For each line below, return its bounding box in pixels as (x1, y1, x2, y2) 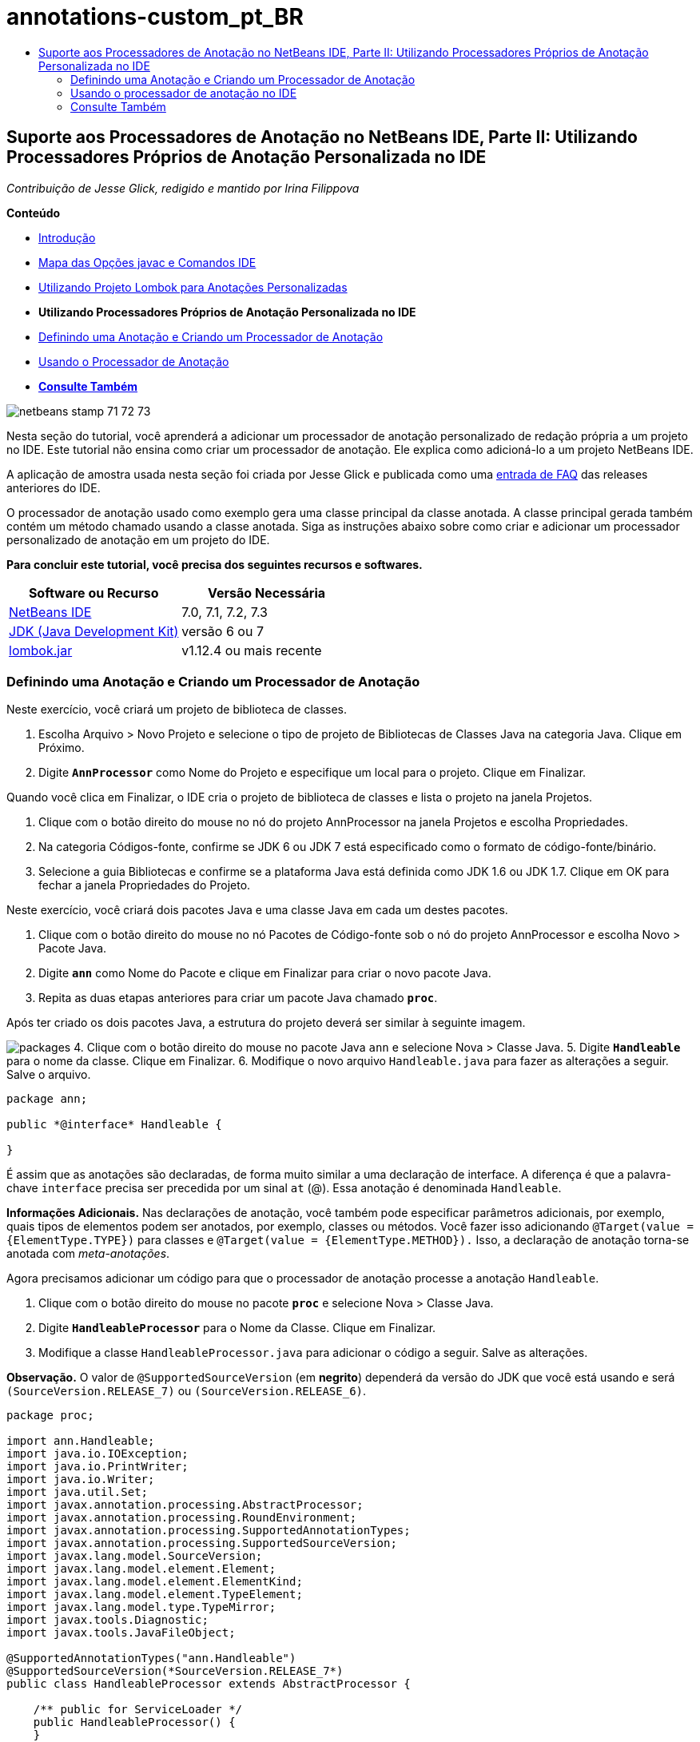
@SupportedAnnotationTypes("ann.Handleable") (6, 1652, 296, 1665)
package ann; (6, 1092, 88, 1106)
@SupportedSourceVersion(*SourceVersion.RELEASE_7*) (6, 1664, 344, 1678)
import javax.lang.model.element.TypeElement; (6, 1588, 303, 1601)
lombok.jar (9, 642, 73, 658)
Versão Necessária (208, 584, 326, 601)
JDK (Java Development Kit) (9, 622, 179, 639)
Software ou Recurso (28, 584, 159, 601)
